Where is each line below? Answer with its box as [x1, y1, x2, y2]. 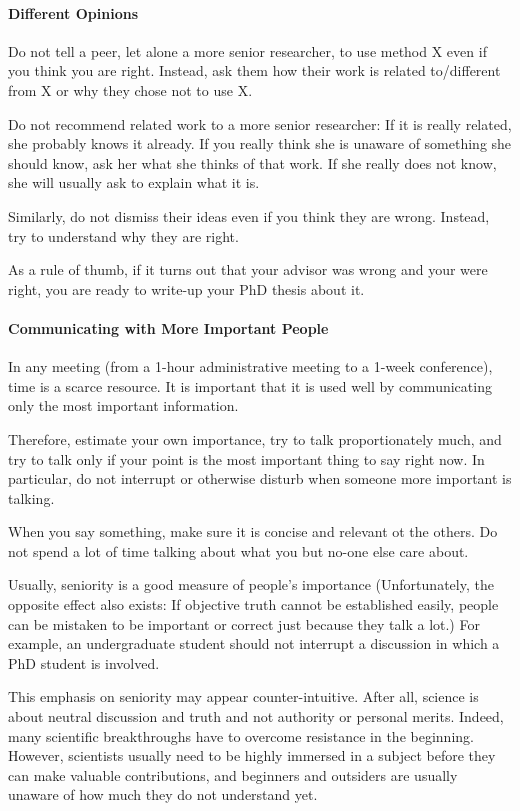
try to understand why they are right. [8, 225, 239, 246]
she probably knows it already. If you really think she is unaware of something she [8, 133, 512, 154]
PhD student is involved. [8, 652, 160, 673]
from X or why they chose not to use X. [8, 79, 253, 100]
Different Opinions [8, 2, 138, 23]
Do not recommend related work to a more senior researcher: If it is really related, [8, 113, 512, 134]
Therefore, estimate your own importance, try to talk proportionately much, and [8, 428, 502, 449]
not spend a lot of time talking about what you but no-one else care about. [8, 540, 469, 561]
